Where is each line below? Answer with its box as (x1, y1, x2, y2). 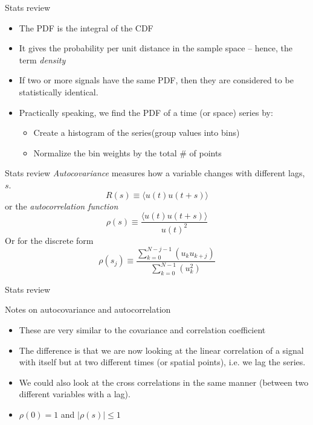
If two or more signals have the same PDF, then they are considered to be (19, 74, 294, 86)
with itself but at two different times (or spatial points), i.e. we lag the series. (19, 356, 306, 368)
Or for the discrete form (5, 234, 94, 246)
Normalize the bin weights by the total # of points (33, 146, 222, 159)
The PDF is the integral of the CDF (19, 21, 153, 34)
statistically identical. (19, 85, 98, 98)
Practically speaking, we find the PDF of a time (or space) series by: (19, 106, 273, 118)
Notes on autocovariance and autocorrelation (5, 303, 171, 316)
